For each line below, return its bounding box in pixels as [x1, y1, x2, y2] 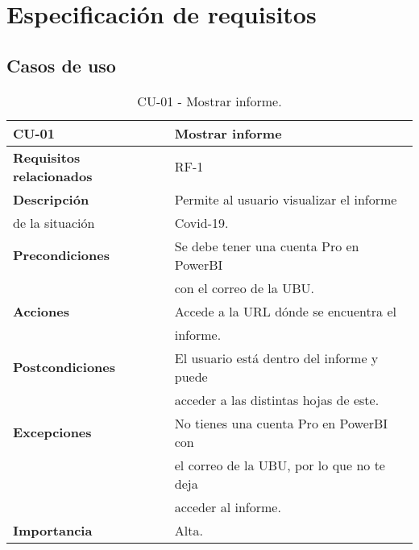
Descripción [13, 189, 89, 209]
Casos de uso [6, 52, 116, 77]
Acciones [13, 301, 69, 320]
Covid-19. [174, 213, 229, 232]
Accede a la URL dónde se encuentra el [174, 301, 396, 320]
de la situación [13, 213, 95, 232]
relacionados [13, 166, 93, 185]
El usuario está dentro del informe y [174, 348, 379, 367]
